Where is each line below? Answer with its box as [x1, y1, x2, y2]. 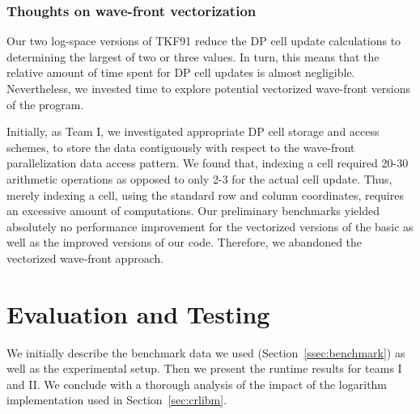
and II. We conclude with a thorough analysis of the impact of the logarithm [6, 375, 388, 392]
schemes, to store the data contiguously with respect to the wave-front [6, 138, 355, 155]
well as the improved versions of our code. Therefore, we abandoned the [6, 234, 363, 251]
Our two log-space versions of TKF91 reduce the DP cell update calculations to [6, 32, 401, 49]
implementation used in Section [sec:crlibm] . [6, 391, 227, 408]
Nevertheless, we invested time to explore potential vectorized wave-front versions [6, 80, 411, 96]
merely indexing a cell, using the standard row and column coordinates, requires [6, 186, 404, 203]
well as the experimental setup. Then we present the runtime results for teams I [6, 360, 402, 377]
